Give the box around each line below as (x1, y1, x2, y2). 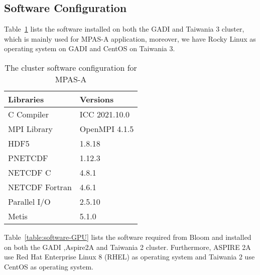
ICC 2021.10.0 (79, 108, 129, 120)
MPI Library (8, 122, 53, 134)
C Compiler (8, 108, 49, 120)
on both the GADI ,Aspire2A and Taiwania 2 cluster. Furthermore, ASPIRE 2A (4, 241, 251, 252)
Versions (79, 93, 114, 105)
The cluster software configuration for (5, 61, 137, 73)
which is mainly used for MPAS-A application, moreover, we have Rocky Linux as (4, 33, 256, 44)
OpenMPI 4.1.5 (79, 122, 134, 134)
